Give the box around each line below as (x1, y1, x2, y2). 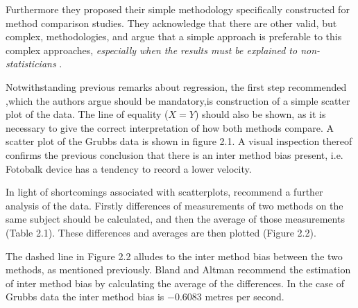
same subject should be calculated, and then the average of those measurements (6, 212, 345, 226)
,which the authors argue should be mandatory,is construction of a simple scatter (6, 93, 350, 108)
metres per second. (205, 289, 284, 304)
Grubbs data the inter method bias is (6, 289, 164, 304)
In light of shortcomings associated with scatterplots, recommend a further (6, 185, 323, 199)
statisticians (6, 56, 56, 71)
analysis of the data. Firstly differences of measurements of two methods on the (6, 198, 343, 212)
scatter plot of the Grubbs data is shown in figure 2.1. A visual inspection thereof (6, 134, 352, 148)
